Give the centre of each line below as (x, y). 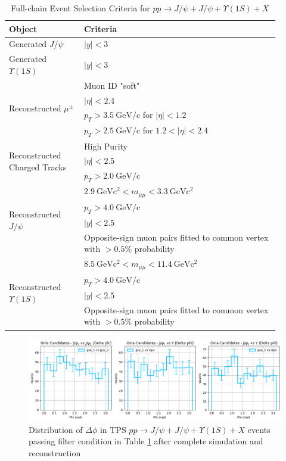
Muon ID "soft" (112, 85)
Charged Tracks (38, 166)
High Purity (105, 146)
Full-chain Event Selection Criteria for (80, 8)
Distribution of (56, 429)
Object (23, 28)
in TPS (113, 429)
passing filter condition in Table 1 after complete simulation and (146, 441)
